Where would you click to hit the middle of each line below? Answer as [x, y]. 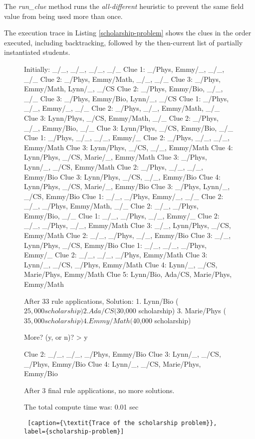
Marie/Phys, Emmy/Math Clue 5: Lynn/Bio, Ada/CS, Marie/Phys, [128, 274]
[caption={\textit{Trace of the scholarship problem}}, [122, 423]
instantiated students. [37, 52]
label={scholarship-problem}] [74, 431]
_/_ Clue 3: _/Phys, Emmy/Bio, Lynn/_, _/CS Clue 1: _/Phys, [127, 98]
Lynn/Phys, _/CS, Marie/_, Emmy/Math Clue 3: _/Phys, [116, 157]
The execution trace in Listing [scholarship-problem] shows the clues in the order [128, 33]
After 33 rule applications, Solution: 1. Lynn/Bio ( [101, 301]
